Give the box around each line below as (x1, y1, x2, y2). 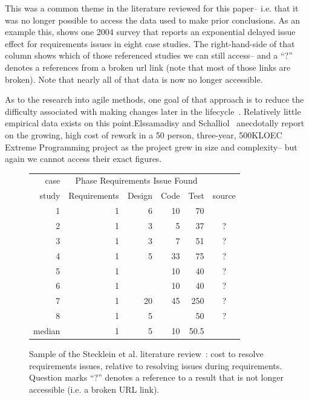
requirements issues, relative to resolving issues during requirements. (29, 359, 282, 372)
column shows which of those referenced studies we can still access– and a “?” (5, 49, 293, 62)
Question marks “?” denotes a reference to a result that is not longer (29, 371, 284, 384)
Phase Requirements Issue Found (75, 174, 198, 187)
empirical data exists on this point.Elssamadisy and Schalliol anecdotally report (5, 117, 305, 129)
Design (127, 189, 152, 202)
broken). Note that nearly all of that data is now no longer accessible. (5, 73, 263, 85)
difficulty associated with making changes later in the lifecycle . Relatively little (5, 105, 301, 117)
